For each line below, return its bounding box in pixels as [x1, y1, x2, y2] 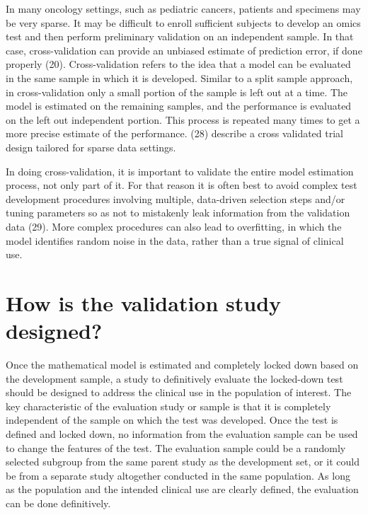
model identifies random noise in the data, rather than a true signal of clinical [6, 233, 344, 248]
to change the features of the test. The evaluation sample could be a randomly [6, 440, 346, 455]
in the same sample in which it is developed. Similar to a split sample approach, [6, 70, 353, 85]
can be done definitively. [6, 495, 111, 510]
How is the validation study [6, 288, 282, 317]
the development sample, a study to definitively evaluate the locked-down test [6, 371, 343, 386]
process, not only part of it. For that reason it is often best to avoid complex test [6, 178, 357, 192]
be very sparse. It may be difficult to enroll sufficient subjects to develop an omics [6, 15, 361, 30]
